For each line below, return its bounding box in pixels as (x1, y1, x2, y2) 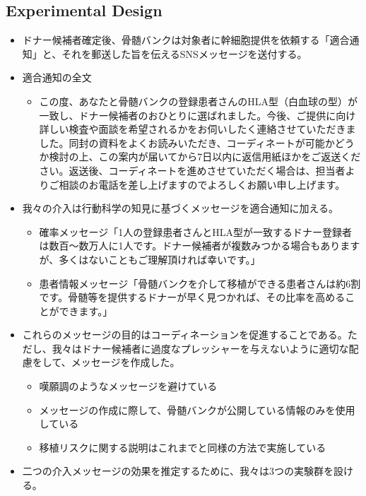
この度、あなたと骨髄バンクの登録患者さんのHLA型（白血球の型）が (39, 93, 358, 108)
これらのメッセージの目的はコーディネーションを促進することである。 (22, 327, 348, 342)
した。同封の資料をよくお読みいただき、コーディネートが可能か (39, 135, 335, 150)
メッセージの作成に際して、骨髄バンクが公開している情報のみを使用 (39, 402, 355, 417)
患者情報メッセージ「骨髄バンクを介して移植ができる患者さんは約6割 (39, 276, 361, 290)
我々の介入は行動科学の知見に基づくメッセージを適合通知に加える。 (22, 201, 339, 215)
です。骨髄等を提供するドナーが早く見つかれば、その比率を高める (39, 290, 346, 305)
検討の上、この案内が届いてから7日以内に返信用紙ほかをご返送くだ (49, 149, 361, 164)
